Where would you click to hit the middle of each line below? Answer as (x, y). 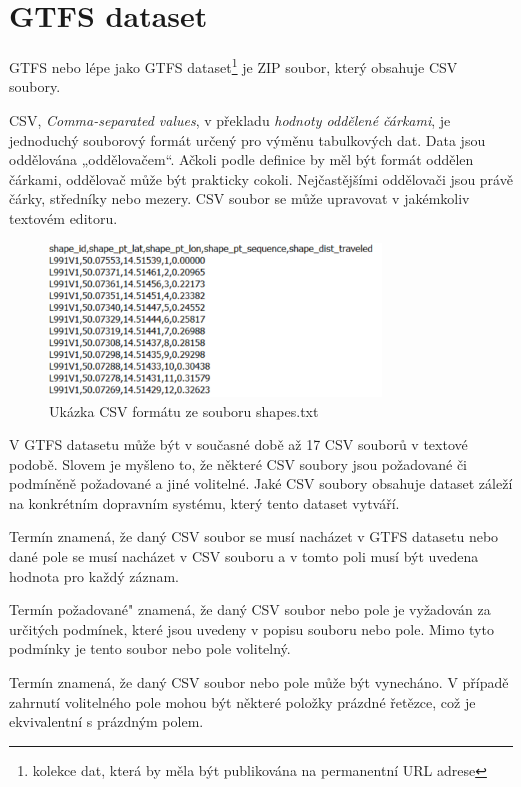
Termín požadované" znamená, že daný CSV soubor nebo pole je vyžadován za (250, 609)
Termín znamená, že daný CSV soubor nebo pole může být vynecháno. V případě (259, 682)
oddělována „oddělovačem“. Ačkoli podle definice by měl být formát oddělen (241, 159)
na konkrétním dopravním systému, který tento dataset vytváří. (204, 502)
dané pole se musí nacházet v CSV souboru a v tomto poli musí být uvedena (244, 556)
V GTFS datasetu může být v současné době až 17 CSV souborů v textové (238, 444)
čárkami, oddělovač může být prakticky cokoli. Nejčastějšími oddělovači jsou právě (261, 178)
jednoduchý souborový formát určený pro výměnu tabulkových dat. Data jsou (247, 139)
